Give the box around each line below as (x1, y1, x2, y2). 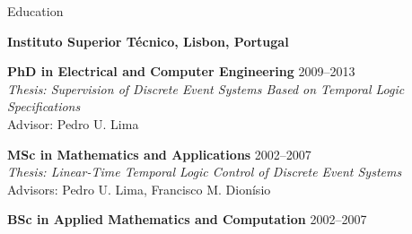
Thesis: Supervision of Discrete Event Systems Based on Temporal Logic (7, 79, 405, 98)
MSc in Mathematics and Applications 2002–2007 (7, 144, 311, 163)
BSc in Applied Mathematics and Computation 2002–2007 (7, 210, 367, 229)
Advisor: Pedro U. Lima (7, 114, 139, 133)
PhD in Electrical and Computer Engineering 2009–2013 (7, 62, 355, 81)
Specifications (7, 97, 81, 116)
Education (7, 2, 64, 20)
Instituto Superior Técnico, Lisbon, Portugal (7, 31, 289, 50)
